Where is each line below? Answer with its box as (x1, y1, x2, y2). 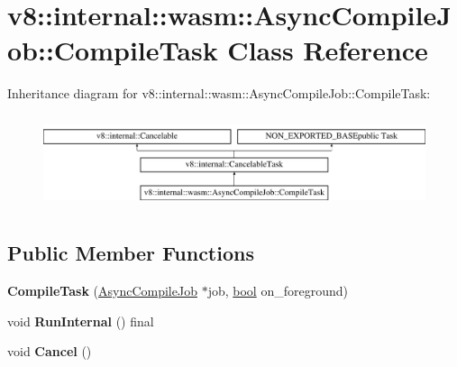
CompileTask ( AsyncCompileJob (7, 281, 197, 300)
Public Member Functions (7, 239, 254, 267)
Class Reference (227, 32, 428, 69)
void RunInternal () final (7, 311, 154, 330)
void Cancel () (7, 342, 92, 361)
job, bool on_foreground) (207, 281, 348, 300)
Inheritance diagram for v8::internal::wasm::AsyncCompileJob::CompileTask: (7, 84, 431, 103)
